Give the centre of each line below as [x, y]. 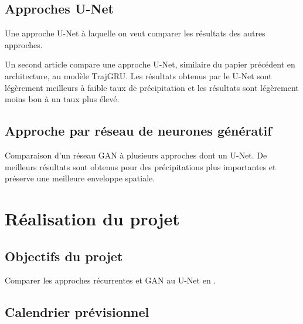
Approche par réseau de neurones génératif [138, 131]
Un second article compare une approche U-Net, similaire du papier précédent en [150, 64]
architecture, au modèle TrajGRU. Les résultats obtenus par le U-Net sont [138, 75]
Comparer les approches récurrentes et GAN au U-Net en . [110, 280]
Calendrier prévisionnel [77, 312]
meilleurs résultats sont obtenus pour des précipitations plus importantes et [140, 166]
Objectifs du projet [64, 256]
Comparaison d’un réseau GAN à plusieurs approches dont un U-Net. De [136, 155]
